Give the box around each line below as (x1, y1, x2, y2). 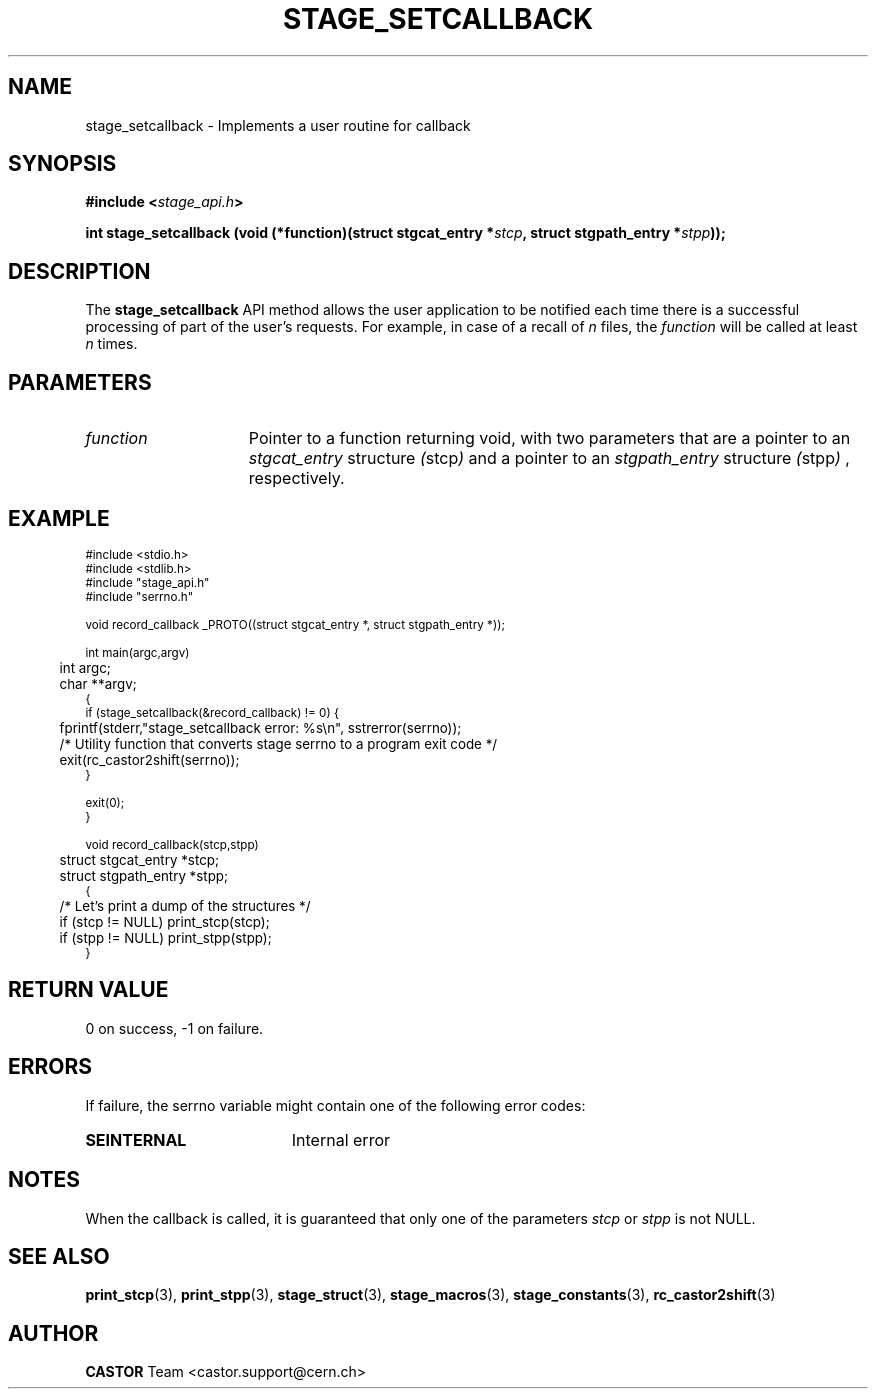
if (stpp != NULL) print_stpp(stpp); (59, 929, 272, 946)
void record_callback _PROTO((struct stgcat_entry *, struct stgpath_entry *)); (85, 617, 505, 632)
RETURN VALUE (8, 977, 169, 1003)
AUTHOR (8, 1320, 99, 1346)
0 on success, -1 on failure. (85, 1019, 264, 1037)
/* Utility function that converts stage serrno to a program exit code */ (59, 735, 498, 752)
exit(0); (85, 795, 125, 810)
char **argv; (59, 675, 137, 692)
